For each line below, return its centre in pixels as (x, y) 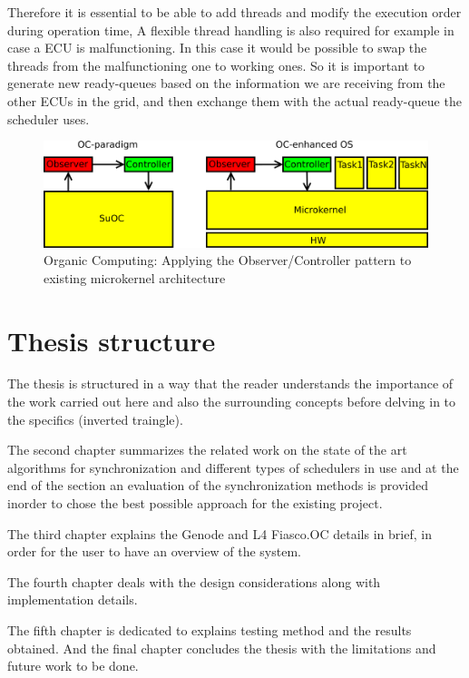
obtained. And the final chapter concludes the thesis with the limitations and (222, 648)
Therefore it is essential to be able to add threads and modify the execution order (234, 12)
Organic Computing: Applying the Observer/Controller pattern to (228, 260)
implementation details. (73, 599)
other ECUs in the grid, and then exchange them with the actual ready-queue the (234, 100)
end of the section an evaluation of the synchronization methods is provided (218, 485)
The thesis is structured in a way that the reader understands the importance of (230, 383)
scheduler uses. (49, 118)
